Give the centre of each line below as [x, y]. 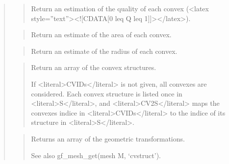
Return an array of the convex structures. [94, 67]
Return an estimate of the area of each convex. [101, 35]
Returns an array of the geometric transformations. [108, 138]
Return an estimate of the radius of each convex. [104, 51]
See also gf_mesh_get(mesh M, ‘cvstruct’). [96, 155]
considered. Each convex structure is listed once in [107, 93]
